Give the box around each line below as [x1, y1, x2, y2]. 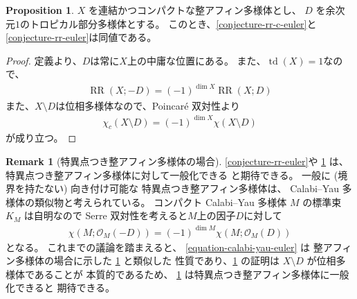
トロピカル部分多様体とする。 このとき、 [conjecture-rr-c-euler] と [29, 16, 317, 31]
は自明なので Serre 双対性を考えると [24, 208, 187, 223]
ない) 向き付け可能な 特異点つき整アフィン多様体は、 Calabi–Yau [44, 181, 339, 196]
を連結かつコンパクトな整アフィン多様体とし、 [88, 3, 302, 17]
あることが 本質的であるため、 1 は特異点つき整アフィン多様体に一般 [34, 266, 349, 281]
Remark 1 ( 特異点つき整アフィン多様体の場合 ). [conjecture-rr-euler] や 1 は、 [6, 154, 349, 169]
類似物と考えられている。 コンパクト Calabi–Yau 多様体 [34, 194, 287, 209]
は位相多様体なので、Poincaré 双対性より [55, 98, 240, 112]
